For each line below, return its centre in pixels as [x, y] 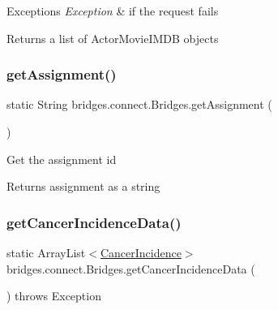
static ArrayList [46, 252]
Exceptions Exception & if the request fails [113, 11]
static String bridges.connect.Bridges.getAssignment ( [139, 104]
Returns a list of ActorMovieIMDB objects [113, 38]
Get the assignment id [62, 159]
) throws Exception [54, 296]
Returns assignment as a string [83, 186]
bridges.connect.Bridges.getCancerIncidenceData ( [131, 268]
